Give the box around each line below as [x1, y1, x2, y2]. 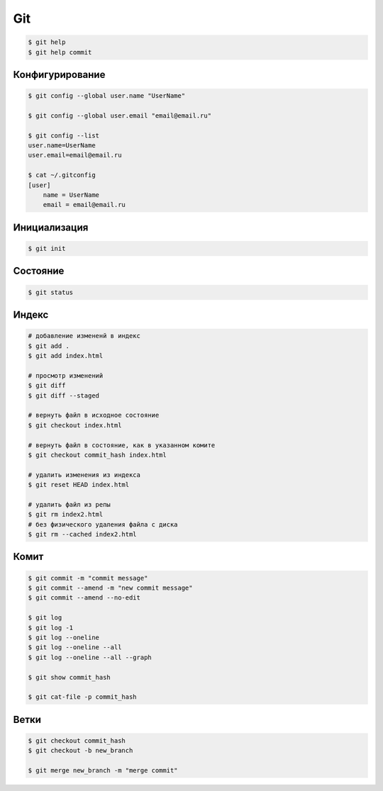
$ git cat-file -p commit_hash [28, 693, 138, 701]
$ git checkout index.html [28, 421, 122, 429]
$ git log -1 [28, 624, 74, 632]
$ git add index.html [28, 352, 104, 359]
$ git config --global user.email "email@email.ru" [28, 111, 212, 120]
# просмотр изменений [28, 371, 104, 379]
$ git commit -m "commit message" [28, 574, 148, 582]
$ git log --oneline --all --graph [28, 653, 152, 661]
